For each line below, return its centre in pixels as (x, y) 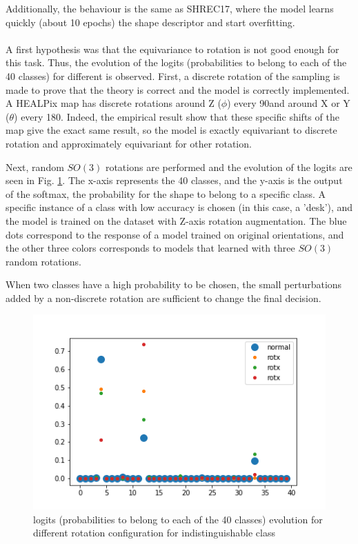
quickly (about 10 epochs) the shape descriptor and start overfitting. (150, 22)
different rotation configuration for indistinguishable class (154, 533)
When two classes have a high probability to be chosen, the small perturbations (174, 284)
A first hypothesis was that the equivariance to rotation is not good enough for (172, 49)
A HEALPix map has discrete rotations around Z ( (113, 103)
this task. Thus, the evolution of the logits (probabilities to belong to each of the (176, 62)
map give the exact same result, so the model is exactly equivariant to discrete (171, 130)
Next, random (35, 167)
